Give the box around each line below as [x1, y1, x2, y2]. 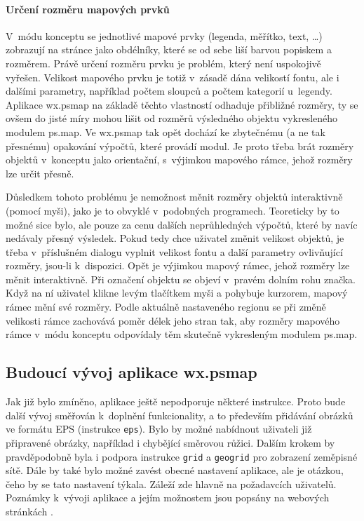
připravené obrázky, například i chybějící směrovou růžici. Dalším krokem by [6, 435, 335, 449]
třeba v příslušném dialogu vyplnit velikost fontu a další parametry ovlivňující [6, 244, 343, 259]
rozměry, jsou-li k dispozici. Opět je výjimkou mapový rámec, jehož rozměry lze [6, 258, 350, 273]
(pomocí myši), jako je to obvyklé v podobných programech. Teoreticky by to [6, 203, 339, 217]
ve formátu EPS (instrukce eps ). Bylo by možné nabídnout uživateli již [6, 421, 312, 436]
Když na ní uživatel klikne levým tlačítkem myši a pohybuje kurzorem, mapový [6, 285, 348, 300]
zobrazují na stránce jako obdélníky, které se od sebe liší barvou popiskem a [6, 42, 332, 57]
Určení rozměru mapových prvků [6, 1, 170, 16]
